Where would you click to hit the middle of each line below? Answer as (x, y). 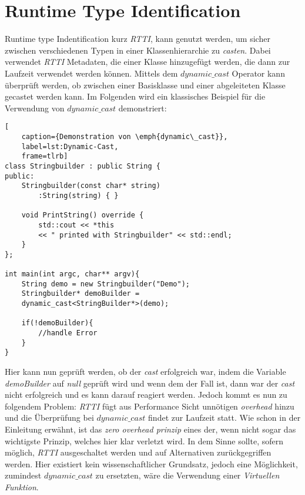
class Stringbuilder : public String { (83, 166)
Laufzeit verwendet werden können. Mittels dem (91, 73)
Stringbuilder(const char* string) (91, 186)
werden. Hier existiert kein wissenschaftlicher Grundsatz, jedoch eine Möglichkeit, (151, 463)
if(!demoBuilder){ (57, 323)
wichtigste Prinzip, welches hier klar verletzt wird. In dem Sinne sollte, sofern (144, 440)
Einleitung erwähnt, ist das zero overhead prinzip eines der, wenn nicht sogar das (150, 429)
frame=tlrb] (45, 156)
